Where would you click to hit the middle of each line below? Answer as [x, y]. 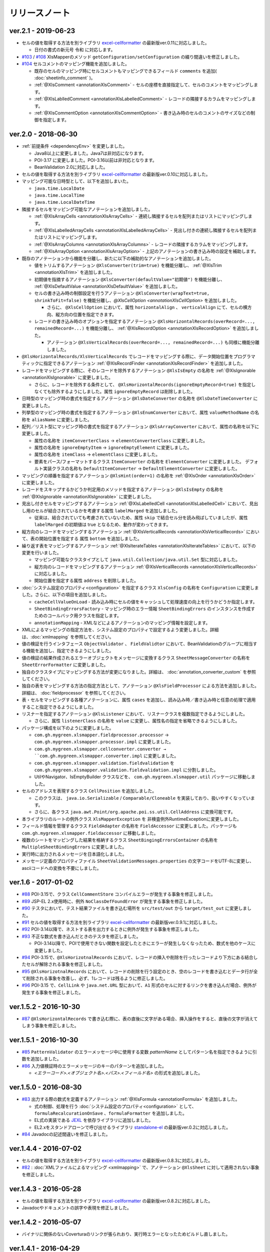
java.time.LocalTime [59, 195]
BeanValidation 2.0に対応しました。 [71, 167]
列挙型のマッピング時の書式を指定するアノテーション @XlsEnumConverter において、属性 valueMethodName [135, 413]
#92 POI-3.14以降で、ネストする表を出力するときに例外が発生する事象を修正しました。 [112, 929]
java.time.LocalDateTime [64, 202]
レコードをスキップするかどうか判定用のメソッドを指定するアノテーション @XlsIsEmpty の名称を [123, 490]
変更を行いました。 [41, 552]
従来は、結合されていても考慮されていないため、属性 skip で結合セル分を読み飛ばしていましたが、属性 [141, 517]
